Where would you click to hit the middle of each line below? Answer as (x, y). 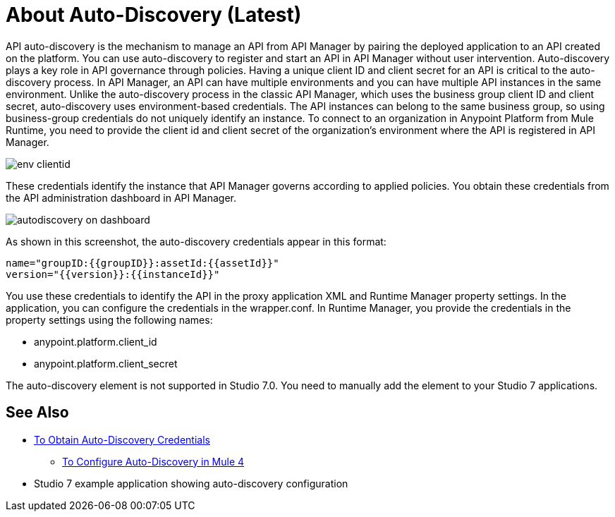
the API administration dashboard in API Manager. (121, 197)
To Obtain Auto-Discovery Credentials (122, 439)
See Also (37, 413)
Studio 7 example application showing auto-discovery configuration (191, 483)
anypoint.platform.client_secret (106, 363)
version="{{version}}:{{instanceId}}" (113, 274)
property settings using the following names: (109, 320)
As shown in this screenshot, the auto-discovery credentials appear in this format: (196, 241)
